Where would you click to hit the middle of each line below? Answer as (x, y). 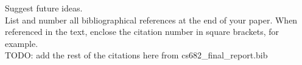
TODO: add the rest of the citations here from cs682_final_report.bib (136, 55)
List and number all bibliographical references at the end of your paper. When (151, 20)
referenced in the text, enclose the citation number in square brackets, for (142, 32)
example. (22, 43)
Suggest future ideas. (44, 8)
